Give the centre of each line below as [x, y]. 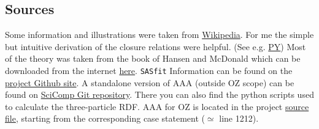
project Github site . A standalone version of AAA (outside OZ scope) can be [150, 82]
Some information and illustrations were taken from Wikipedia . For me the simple [159, 35]
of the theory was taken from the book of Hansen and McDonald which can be [153, 58]
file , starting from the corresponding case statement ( [105, 118]
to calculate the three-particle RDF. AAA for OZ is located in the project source [157, 106]
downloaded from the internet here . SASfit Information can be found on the [149, 70]
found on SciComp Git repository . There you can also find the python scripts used [159, 94]
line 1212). [239, 118]
